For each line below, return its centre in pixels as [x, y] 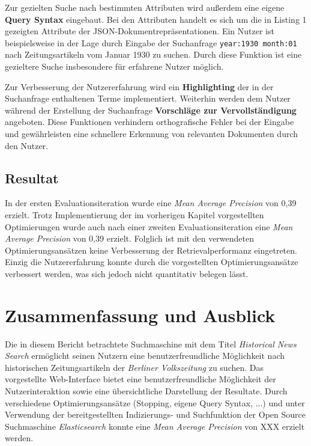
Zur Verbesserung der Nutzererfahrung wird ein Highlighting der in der [139, 86]
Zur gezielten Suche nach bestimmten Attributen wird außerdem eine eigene [145, 7]
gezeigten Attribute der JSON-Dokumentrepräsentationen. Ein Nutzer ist [140, 31]
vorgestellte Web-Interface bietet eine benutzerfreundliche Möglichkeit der [140, 379]
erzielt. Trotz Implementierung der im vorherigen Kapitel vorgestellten [134, 214]
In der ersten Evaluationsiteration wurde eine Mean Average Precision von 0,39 [151, 203]
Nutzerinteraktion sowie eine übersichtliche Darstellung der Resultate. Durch [146, 391]
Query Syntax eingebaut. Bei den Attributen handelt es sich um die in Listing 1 [156, 19]
